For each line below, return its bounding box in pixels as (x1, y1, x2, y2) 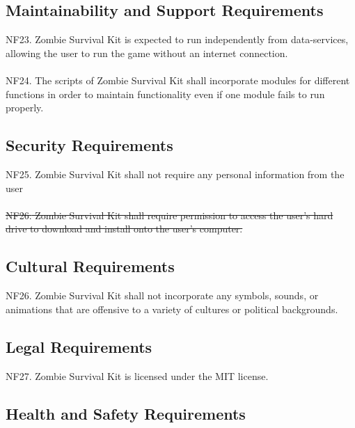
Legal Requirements (6, 335, 152, 357)
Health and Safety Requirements (6, 402, 246, 424)
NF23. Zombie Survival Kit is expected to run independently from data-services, (6, 32, 349, 47)
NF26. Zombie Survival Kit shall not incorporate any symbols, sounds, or (6, 288, 319, 303)
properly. (6, 100, 44, 115)
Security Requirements (6, 134, 173, 156)
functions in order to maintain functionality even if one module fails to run (6, 86, 325, 101)
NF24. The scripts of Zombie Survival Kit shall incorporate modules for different (6, 72, 350, 87)
